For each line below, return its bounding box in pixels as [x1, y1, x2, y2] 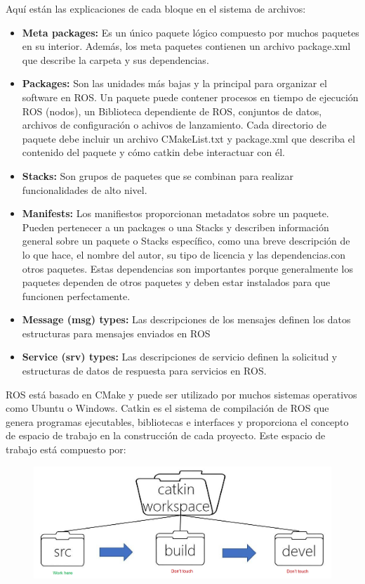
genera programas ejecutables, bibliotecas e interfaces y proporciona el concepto [6, 414, 349, 429]
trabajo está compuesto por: [6, 442, 126, 457]
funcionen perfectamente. [22, 288, 131, 303]
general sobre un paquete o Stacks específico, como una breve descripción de [22, 233, 350, 248]
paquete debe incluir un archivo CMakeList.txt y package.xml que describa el [22, 131, 355, 145]
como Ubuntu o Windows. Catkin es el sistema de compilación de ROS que [6, 401, 329, 415]
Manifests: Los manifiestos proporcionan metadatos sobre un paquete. [22, 206, 329, 221]
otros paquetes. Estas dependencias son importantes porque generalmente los [22, 261, 353, 275]
